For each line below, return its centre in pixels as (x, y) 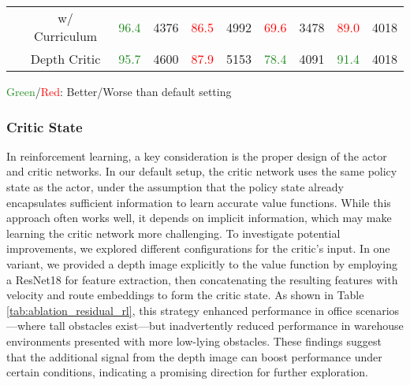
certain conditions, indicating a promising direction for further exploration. (188, 372)
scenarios (378, 310)
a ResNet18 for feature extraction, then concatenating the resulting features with (202, 279)
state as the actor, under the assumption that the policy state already (175, 187)
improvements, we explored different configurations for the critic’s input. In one (198, 248)
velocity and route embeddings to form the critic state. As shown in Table (185, 295)
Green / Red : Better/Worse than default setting (119, 91)
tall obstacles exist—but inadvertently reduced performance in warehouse (226, 326)
